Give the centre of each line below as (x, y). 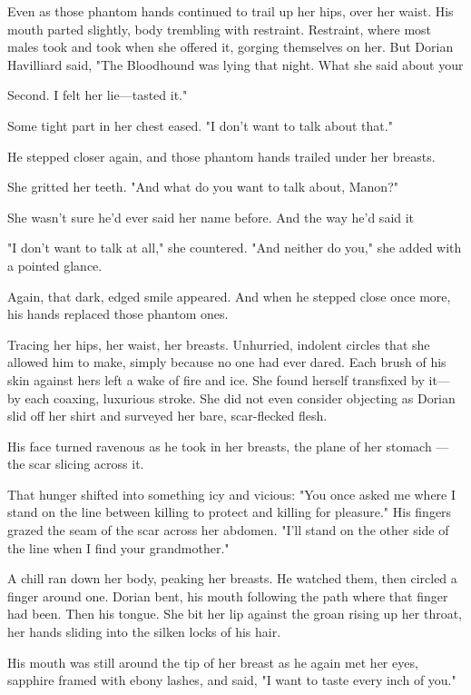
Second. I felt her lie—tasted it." (98, 95)
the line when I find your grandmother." (118, 547)
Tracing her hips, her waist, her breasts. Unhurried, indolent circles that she (219, 344)
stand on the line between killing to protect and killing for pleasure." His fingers (230, 512)
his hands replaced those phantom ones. (118, 314)
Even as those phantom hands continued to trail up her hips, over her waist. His (231, 11)
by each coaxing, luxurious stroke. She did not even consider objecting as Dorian (231, 397)
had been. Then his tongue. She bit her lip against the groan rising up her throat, (235, 614)
